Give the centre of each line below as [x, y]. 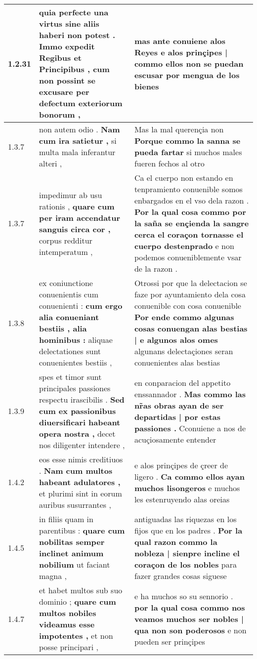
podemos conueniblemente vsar [188, 257]
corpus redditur [66, 240]
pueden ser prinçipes [170, 641]
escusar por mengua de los [187, 75]
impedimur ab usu [71, 195]
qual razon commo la [176, 542]
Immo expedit [67, 46]
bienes [147, 86]
